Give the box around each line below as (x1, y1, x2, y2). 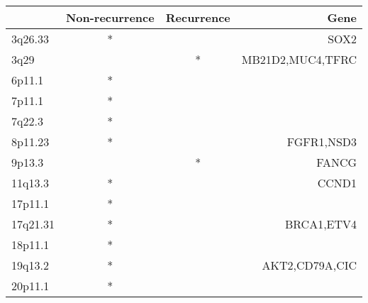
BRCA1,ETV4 (284, 216, 357, 232)
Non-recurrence (65, 9, 155, 26)
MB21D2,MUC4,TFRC (241, 51, 357, 67)
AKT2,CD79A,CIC (262, 257, 357, 273)
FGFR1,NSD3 (286, 133, 357, 150)
